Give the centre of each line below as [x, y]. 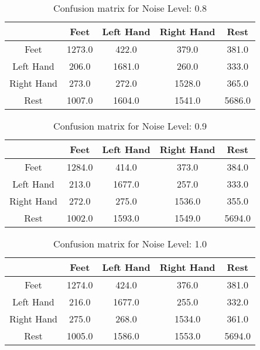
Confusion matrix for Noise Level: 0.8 [130, 8]
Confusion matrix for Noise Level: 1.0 [130, 244]
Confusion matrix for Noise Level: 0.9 [130, 126]
